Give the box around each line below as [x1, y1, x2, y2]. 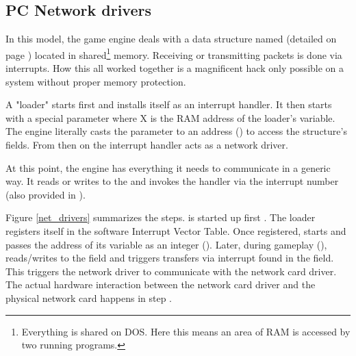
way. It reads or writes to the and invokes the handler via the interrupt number [5, 174, 339, 188]
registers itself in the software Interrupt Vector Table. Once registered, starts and [5, 223, 346, 238]
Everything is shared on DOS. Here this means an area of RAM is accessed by [21, 324, 351, 338]
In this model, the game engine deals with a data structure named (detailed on [5, 31, 337, 46]
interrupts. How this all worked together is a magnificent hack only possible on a [5, 61, 344, 75]
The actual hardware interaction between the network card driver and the [5, 277, 316, 292]
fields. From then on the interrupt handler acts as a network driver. [5, 138, 288, 152]
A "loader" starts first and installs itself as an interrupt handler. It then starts [5, 97, 332, 112]
